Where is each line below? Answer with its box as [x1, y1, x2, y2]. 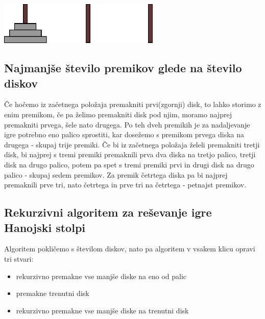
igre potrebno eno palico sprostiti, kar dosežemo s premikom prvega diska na [4, 129, 244, 140]
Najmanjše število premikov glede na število [4, 60, 242, 76]
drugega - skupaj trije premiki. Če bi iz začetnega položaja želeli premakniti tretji [4, 139, 260, 150]
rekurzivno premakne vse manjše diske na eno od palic [16, 270, 187, 281]
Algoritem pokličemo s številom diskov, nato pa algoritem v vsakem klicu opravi [4, 243, 255, 254]
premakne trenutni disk [16, 288, 89, 299]
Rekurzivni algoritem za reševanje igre [4, 204, 212, 220]
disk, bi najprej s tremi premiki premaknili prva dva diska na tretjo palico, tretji [4, 149, 256, 160]
